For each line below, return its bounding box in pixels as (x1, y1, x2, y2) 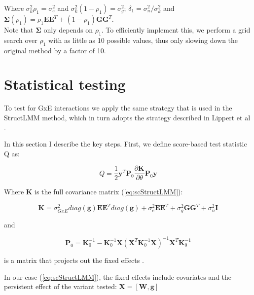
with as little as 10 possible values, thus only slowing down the (48, 35, 238, 45)
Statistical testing (4, 74, 126, 94)
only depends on (43, 25, 93, 35)
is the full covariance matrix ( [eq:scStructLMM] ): (35, 186, 183, 197)
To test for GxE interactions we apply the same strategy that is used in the (4, 103, 232, 113)
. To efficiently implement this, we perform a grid (101, 25, 251, 35)
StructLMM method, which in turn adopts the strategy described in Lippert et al (4, 112, 251, 122)
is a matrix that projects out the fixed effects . (4, 255, 144, 265)
